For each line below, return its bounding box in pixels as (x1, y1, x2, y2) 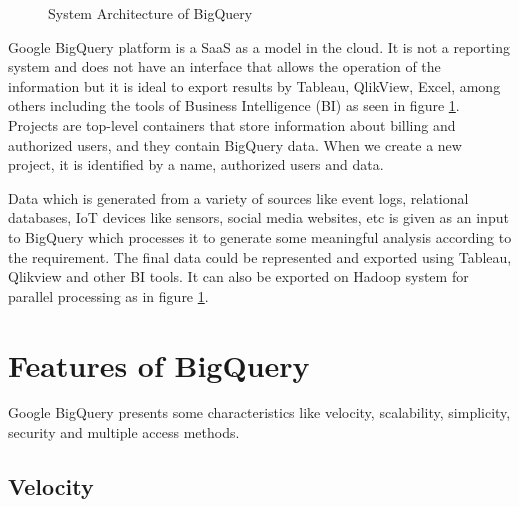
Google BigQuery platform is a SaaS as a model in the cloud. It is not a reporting (8, 36, 510, 57)
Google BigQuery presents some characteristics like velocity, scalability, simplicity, (8, 402, 511, 423)
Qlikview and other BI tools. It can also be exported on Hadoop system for (8, 266, 469, 287)
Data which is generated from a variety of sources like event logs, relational (8, 187, 469, 208)
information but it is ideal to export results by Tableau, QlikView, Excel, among (8, 75, 501, 96)
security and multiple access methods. (8, 422, 240, 443)
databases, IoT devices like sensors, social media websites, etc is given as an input (8, 207, 509, 228)
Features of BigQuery (8, 344, 310, 385)
